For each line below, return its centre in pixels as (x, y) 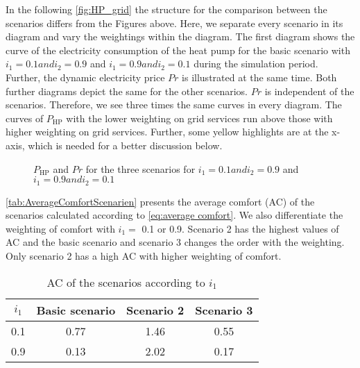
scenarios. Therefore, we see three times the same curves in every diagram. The (174, 104)
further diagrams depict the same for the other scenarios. (127, 91)
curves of (25, 118)
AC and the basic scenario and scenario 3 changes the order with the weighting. (175, 242)
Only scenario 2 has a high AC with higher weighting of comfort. (144, 255)
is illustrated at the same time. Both (259, 77)
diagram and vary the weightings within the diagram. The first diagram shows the (180, 36)
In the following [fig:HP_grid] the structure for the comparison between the (166, 9)
